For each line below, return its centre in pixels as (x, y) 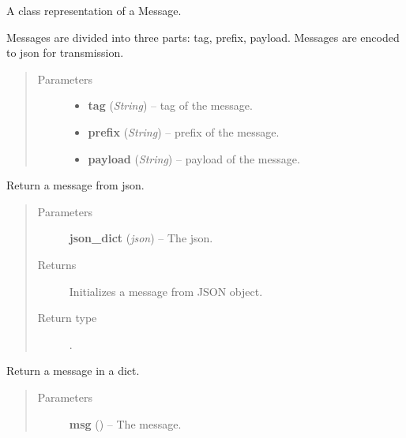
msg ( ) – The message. (125, 423)
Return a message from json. (75, 185)
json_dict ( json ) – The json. (141, 238)
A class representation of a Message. (94, 10)
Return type (67, 318)
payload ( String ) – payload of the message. (194, 158)
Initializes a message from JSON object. (166, 291)
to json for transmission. (65, 52)
